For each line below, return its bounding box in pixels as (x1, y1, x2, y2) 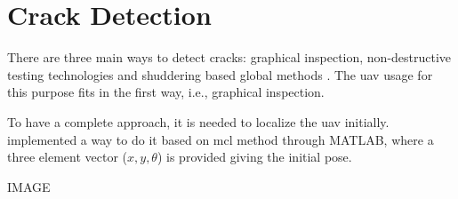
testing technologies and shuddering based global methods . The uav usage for (7, 65, 433, 84)
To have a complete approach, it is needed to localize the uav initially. (7, 112, 390, 131)
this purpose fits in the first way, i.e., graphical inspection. (7, 83, 325, 101)
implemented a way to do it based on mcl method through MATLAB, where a (7, 130, 434, 148)
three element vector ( (7, 147, 127, 166)
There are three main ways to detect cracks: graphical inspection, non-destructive (7, 48, 452, 67)
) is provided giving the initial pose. (157, 147, 352, 166)
